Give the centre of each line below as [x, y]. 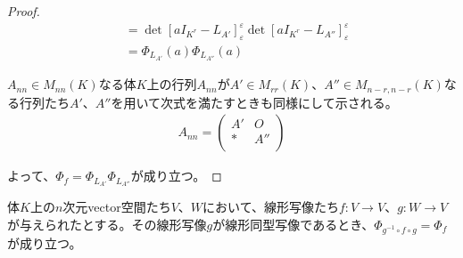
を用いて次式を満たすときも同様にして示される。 [254, 102]
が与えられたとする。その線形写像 [107, 224]
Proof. [24, 11]
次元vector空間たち [117, 207]
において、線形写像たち [271, 207]
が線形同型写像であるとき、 [294, 224]
